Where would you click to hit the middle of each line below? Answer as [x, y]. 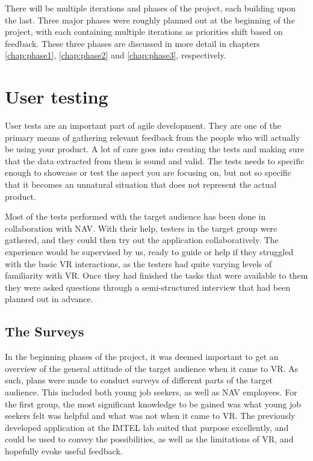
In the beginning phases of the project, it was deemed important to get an [142, 357]
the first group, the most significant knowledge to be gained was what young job [153, 404]
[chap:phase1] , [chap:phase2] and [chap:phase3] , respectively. [116, 55]
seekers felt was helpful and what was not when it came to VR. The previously [150, 416]
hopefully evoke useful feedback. [64, 450]
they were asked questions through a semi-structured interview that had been [148, 287]
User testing [57, 97]
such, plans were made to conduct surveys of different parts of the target [139, 380]
